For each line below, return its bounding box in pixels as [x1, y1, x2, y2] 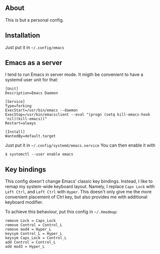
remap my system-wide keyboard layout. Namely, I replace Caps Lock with [5, 184, 155, 190]
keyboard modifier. [5, 199, 43, 205]
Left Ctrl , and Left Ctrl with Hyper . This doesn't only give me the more [5, 189, 152, 195]
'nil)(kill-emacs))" [5, 117, 48, 122]
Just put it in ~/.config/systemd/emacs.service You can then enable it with [5, 142, 156, 148]
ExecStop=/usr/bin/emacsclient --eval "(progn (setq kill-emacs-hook [5, 112, 151, 117]
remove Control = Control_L [5, 222, 63, 228]
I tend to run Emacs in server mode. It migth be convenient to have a [5, 71, 143, 78]
